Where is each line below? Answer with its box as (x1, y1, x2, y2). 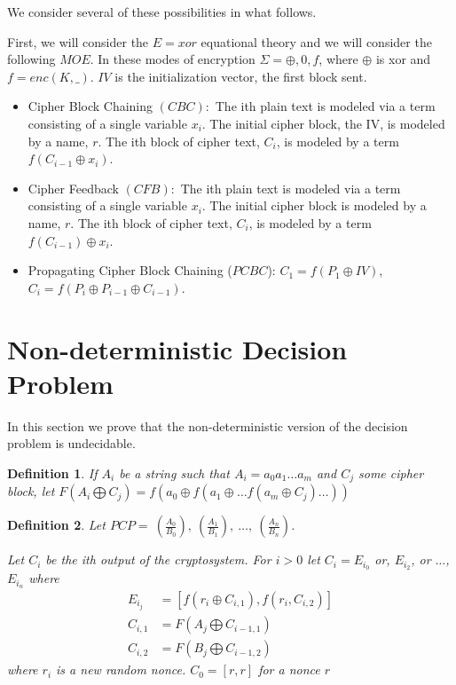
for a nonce (258, 660, 320, 679)
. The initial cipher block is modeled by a (201, 196, 427, 215)
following (7, 50, 56, 68)
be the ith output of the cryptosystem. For (45, 550, 271, 569)
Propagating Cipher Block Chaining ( (28, 261, 232, 280)
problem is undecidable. (7, 434, 136, 453)
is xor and (375, 50, 431, 68)
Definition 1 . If (7, 463, 98, 482)
